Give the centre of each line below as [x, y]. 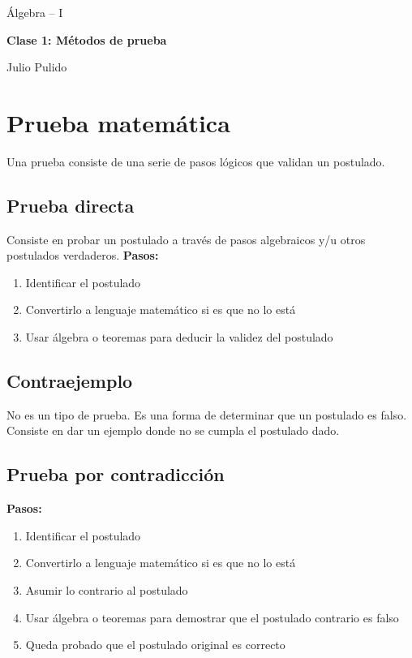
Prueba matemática [118, 122]
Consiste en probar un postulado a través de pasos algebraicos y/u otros [186, 239]
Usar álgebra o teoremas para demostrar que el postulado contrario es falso [212, 617]
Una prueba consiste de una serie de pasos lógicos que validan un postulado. [196, 161]
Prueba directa [71, 205]
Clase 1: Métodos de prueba [87, 39]
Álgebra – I [35, 12]
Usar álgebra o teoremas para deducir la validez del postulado [179, 337]
